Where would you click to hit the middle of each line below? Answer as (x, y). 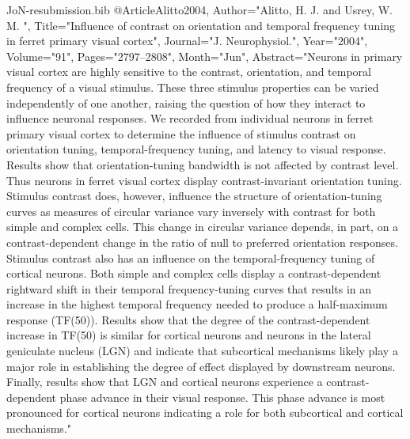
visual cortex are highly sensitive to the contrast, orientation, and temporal (189, 72)
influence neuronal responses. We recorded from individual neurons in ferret (190, 118)
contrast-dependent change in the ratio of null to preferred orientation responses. (202, 242)
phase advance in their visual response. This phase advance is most (222, 397)
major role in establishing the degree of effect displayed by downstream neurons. (201, 366)
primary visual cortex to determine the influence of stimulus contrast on (181, 133)
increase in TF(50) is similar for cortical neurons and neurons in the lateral (189, 335)
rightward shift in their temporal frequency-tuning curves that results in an (189, 288)
